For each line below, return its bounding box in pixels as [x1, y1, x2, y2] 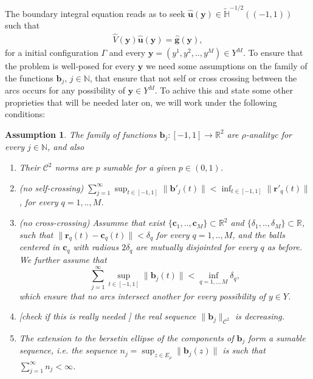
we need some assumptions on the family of [145, 60, 308, 72]
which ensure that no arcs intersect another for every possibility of [19, 289, 266, 302]
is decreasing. [235, 310, 285, 323]
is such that [222, 344, 266, 357]
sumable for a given [103, 161, 176, 174]
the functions [5, 71, 53, 84]
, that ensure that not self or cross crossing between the [89, 71, 297, 84]
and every [109, 46, 146, 59]
